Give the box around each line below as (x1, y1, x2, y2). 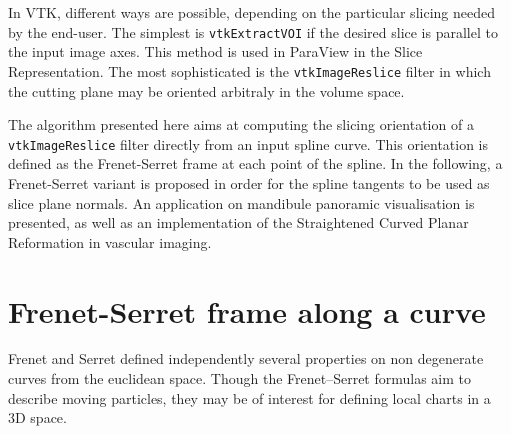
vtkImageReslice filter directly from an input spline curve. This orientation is (8, 133, 489, 154)
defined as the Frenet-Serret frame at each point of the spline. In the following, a (8, 153, 503, 174)
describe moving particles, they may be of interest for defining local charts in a (8, 387, 491, 408)
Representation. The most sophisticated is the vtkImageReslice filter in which (8, 60, 491, 81)
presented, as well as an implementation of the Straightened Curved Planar (8, 212, 469, 233)
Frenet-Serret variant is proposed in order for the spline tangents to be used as (8, 172, 490, 193)
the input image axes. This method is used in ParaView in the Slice (8, 41, 423, 62)
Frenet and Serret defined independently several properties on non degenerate (8, 348, 484, 369)
